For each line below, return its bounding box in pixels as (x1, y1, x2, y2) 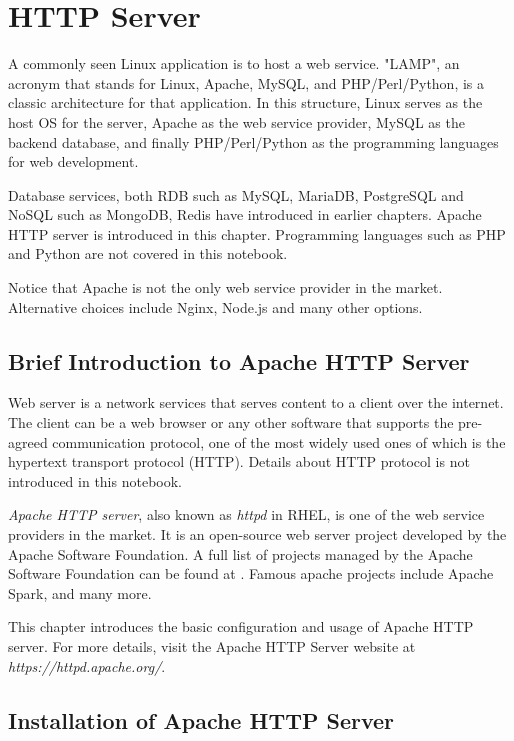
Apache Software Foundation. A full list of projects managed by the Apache (8, 543, 473, 564)
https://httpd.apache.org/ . (8, 655, 166, 676)
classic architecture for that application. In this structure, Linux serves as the (8, 92, 483, 113)
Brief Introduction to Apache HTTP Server (8, 345, 470, 376)
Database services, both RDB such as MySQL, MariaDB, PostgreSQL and (8, 184, 464, 205)
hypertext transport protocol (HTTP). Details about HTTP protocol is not (8, 451, 470, 472)
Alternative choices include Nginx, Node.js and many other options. (8, 296, 423, 317)
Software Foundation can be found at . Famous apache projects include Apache (8, 563, 494, 584)
